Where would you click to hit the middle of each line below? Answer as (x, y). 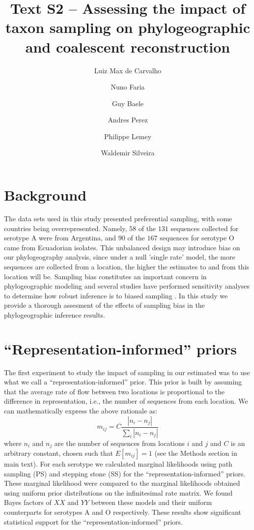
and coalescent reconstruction (128, 46)
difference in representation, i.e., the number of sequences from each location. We (126, 401)
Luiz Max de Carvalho (128, 70)
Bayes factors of (28, 502)
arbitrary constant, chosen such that (59, 453)
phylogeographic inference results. (55, 314)
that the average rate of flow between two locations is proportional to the (114, 391)
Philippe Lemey (128, 136)
